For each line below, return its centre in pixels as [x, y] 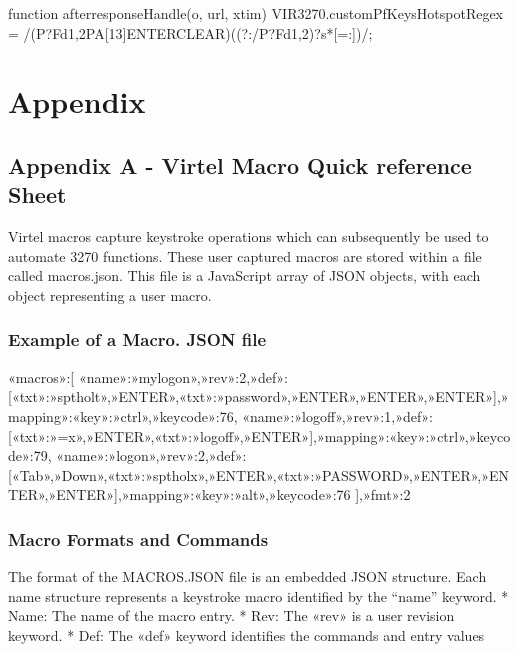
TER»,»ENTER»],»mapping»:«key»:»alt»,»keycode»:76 [179, 494]
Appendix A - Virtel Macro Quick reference [240, 164]
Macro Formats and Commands [138, 538]
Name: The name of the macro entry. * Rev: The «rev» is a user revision [231, 615]
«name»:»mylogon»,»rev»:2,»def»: [183, 376]
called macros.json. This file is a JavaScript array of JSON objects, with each [244, 275]
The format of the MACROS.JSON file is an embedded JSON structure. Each [247, 576]
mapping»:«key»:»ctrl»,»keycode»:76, [123, 415]
